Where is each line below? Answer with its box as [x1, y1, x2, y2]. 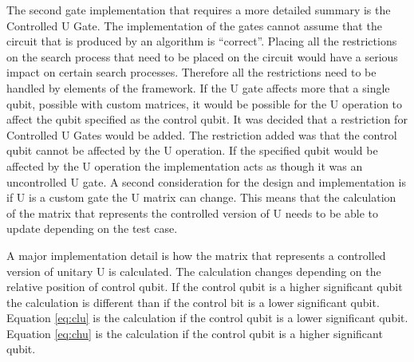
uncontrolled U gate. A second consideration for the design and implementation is [6, 173, 406, 190]
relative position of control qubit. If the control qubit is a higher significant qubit [6, 278, 403, 295]
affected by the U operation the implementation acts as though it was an [6, 157, 363, 174]
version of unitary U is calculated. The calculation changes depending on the [6, 262, 381, 279]
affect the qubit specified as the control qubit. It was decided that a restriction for [6, 111, 408, 128]
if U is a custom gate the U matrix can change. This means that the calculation [6, 189, 396, 206]
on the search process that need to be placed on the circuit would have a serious [6, 48, 398, 65]
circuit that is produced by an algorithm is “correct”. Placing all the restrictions [6, 33, 397, 49]
